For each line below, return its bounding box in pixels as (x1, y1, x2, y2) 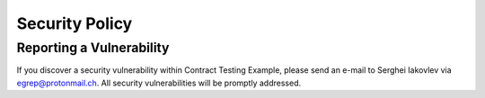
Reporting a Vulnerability (16, 40, 170, 56)
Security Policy (16, 13, 133, 33)
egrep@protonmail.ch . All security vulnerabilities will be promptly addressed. (16, 77, 301, 88)
